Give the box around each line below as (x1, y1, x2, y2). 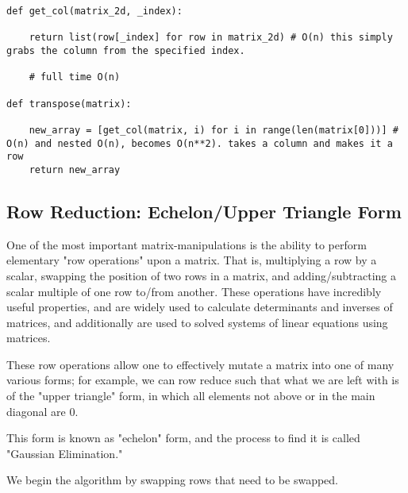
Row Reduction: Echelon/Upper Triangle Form (6, 198, 402, 223)
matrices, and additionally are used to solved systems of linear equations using (6, 314, 388, 330)
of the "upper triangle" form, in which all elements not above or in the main (6, 387, 375, 404)
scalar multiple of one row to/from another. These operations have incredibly (6, 283, 382, 299)
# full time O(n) (29, 71, 121, 83)
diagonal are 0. (6, 402, 79, 419)
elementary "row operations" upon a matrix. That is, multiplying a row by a (6, 252, 377, 268)
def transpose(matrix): (6, 98, 132, 110)
